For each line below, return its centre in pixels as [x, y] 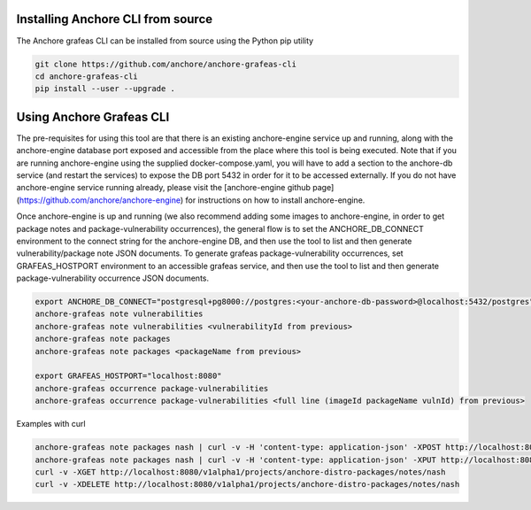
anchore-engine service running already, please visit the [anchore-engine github [164, 188]
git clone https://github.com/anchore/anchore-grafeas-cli [165, 64]
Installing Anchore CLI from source [114, 19]
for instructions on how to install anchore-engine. [275, 200]
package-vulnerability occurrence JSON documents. [113, 278]
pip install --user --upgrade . [105, 89]
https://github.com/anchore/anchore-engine [100, 200]
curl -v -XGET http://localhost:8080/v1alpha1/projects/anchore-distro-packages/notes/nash [240, 472]
